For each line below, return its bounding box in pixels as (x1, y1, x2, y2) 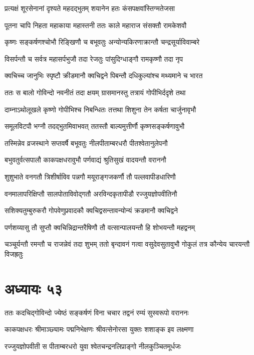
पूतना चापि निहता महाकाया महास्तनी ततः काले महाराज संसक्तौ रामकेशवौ (5, 20, 187, 30)
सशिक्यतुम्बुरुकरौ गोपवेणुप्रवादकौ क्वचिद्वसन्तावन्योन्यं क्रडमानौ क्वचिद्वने (5, 205, 178, 216)
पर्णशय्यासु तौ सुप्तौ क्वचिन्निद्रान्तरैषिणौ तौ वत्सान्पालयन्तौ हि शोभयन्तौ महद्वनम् (5, 222, 195, 232)
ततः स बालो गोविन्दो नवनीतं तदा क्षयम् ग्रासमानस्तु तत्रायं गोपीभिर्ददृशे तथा (5, 87, 186, 97)
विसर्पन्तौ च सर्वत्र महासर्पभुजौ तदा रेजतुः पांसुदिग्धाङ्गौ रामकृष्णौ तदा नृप (5, 53, 183, 64)
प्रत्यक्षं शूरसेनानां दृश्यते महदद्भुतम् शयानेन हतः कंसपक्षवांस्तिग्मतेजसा (5, 3, 175, 13)
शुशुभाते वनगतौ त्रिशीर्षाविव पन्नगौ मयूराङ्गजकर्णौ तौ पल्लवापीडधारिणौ (5, 171, 176, 182)
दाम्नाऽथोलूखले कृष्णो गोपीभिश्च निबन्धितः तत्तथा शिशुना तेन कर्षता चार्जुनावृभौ (5, 104, 196, 114)
